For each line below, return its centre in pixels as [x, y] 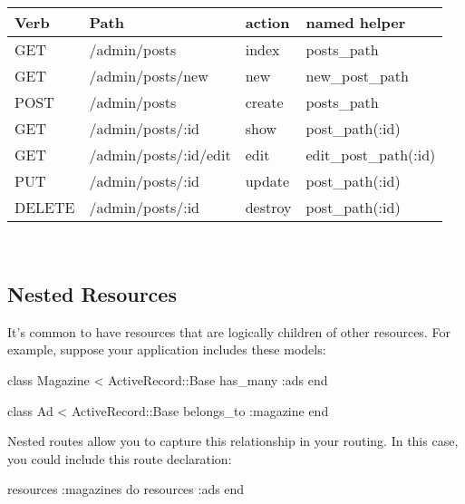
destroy [268, 207]
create [264, 102]
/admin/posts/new [149, 76]
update [267, 181]
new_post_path [357, 76]
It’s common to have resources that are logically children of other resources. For [229, 331]
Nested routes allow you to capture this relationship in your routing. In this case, [233, 441]
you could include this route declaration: [120, 458]
